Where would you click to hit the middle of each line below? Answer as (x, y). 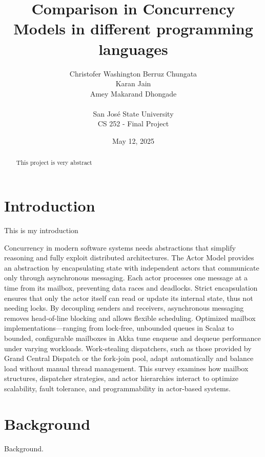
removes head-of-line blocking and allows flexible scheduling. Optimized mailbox (130, 318)
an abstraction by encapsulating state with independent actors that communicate (132, 267)
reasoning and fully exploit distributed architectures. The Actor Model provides (129, 258)
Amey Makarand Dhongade (133, 93)
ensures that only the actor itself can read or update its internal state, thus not (129, 298)
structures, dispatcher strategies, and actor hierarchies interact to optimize (121, 378)
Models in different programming (133, 28)
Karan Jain (133, 83)
